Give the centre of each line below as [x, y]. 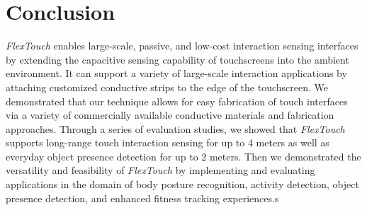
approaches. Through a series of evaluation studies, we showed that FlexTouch [175, 128]
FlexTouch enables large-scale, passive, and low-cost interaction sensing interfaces [182, 46]
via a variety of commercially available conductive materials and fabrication [170, 115]
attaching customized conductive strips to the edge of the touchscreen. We [167, 87]
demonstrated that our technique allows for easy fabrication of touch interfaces [177, 101]
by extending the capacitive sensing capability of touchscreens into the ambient [177, 59]
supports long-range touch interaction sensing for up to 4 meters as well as [168, 142]
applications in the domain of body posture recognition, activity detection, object [182, 184]
